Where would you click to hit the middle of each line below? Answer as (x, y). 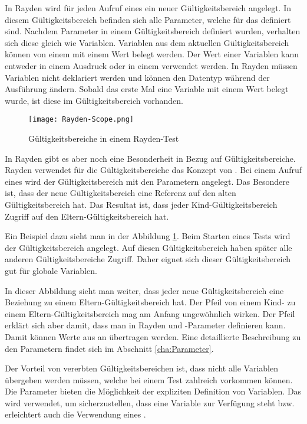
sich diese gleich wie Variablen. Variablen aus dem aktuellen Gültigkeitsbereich (147, 42)
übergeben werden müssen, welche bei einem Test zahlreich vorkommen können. (149, 379)
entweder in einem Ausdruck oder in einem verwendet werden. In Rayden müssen (151, 65)
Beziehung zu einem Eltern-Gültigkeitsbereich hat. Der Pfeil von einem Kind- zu (150, 302)
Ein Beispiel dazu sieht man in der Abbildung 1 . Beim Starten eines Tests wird (148, 236)
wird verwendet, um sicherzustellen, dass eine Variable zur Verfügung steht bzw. (150, 402)
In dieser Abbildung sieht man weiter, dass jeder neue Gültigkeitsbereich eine (144, 290)
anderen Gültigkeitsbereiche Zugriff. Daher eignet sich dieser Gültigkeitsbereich (148, 259)
